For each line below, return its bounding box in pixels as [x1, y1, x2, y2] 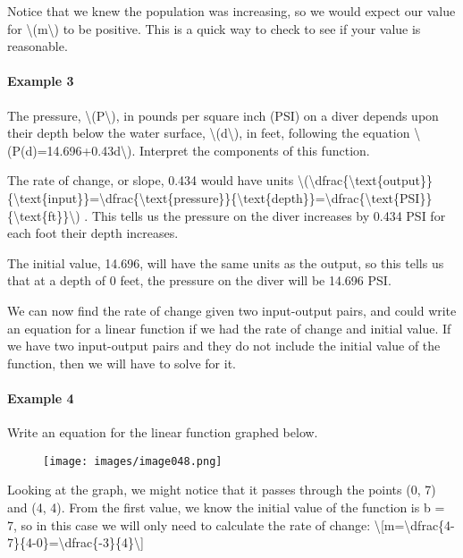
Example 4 [7, 388, 74, 407]
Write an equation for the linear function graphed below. [7, 423, 318, 442]
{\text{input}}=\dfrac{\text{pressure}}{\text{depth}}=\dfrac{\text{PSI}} [7, 188, 433, 207]
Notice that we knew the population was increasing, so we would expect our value [7, 2, 456, 20]
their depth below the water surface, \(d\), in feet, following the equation [7, 123, 410, 142]
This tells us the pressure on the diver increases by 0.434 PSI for [91, 206, 446, 224]
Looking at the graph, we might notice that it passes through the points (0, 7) [7, 480, 436, 499]
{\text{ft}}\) [7, 206, 80, 224]
